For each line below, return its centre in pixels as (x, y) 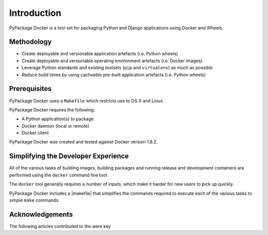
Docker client (35, 133)
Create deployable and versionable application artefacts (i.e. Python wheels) (100, 54)
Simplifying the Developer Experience (69, 156)
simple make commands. (34, 200)
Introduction (35, 13)
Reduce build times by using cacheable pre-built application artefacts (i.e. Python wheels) (114, 75)
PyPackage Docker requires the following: (52, 110)
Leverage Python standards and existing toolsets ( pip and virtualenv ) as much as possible (117, 68)
